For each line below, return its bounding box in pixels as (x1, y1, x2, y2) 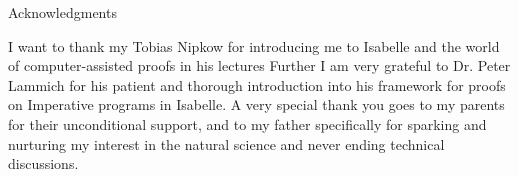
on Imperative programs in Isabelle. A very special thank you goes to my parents (8, 94, 505, 115)
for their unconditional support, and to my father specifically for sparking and (8, 113, 487, 134)
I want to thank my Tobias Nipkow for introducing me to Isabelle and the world (8, 35, 500, 56)
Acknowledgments (8, 2, 117, 22)
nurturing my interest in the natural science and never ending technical (8, 133, 445, 154)
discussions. (8, 153, 79, 174)
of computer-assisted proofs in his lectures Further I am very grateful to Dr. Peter (8, 55, 511, 76)
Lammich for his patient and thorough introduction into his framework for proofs (8, 74, 506, 95)
